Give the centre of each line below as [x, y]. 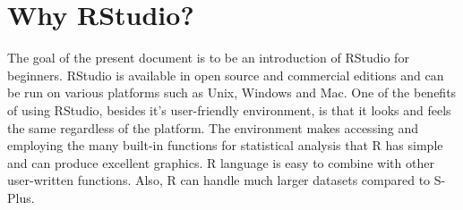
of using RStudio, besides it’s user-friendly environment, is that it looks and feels [229, 109]
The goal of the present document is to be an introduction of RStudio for [208, 58]
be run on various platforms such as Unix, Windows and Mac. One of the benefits [232, 92]
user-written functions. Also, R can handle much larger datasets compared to [219, 180]
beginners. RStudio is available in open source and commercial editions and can [226, 75]
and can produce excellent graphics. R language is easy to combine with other [221, 162]
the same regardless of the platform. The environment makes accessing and [213, 127]
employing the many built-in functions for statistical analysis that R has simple [225, 145]
